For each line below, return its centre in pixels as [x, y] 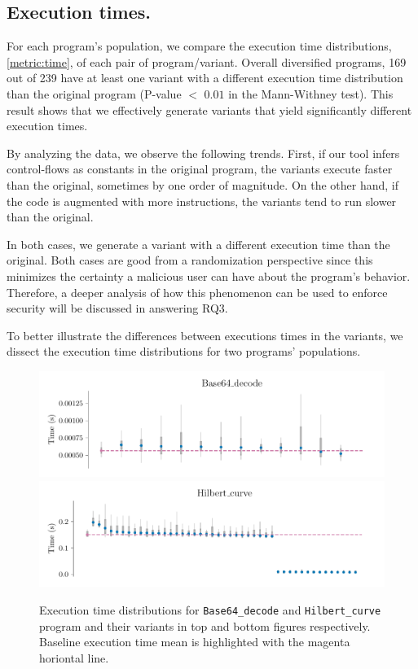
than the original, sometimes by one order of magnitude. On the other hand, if [203, 184]
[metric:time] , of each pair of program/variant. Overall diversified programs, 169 [207, 61]
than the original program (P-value [94, 93]
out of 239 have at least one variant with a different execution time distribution [205, 78]
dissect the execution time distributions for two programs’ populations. [184, 351]
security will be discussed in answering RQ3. [117, 308]
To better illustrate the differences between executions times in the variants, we [205, 335]
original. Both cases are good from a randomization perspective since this [190, 260]
